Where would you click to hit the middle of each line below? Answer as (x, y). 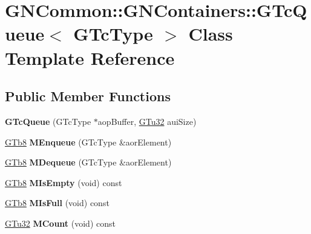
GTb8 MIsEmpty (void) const (64, 182)
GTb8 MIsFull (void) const (57, 203)
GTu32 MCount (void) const (60, 223)
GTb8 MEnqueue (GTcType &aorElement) (88, 142)
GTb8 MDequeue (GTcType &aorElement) (88, 162)
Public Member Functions (88, 96)
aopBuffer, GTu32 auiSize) (147, 121)
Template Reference (90, 57)
